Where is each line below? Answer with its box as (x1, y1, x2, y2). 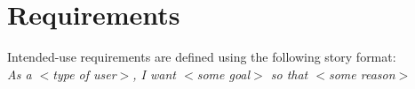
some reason (328, 64, 395, 83)
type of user (52, 64, 116, 83)
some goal (196, 64, 251, 83)
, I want (132, 64, 177, 83)
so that (270, 64, 308, 83)
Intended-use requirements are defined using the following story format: (7, 48, 396, 66)
